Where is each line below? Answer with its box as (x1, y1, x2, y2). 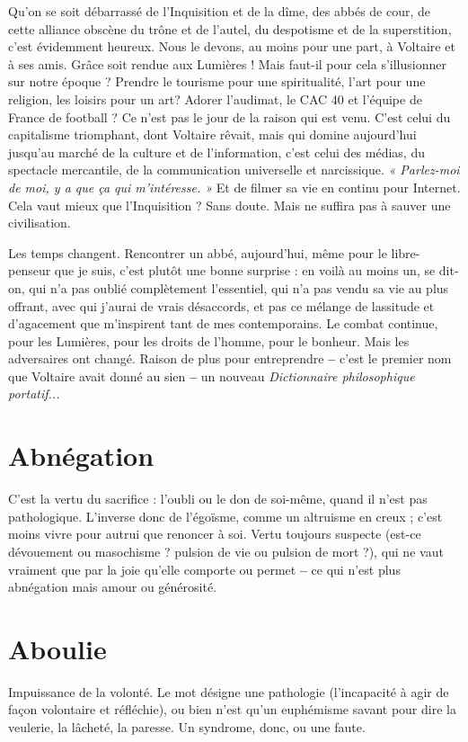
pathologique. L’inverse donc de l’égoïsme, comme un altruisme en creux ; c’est (8, 506, 443, 525)
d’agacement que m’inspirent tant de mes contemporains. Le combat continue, (8, 314, 438, 333)
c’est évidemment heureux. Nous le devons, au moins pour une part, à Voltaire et (8, 37, 455, 56)
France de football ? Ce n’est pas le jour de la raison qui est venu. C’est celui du (8, 107, 451, 126)
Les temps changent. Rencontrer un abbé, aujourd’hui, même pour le (8, 243, 387, 262)
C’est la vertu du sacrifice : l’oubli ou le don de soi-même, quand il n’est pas (8, 489, 428, 508)
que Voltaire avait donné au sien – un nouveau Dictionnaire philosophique (8, 366, 415, 385)
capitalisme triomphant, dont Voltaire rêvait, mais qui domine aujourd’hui (8, 125, 417, 144)
